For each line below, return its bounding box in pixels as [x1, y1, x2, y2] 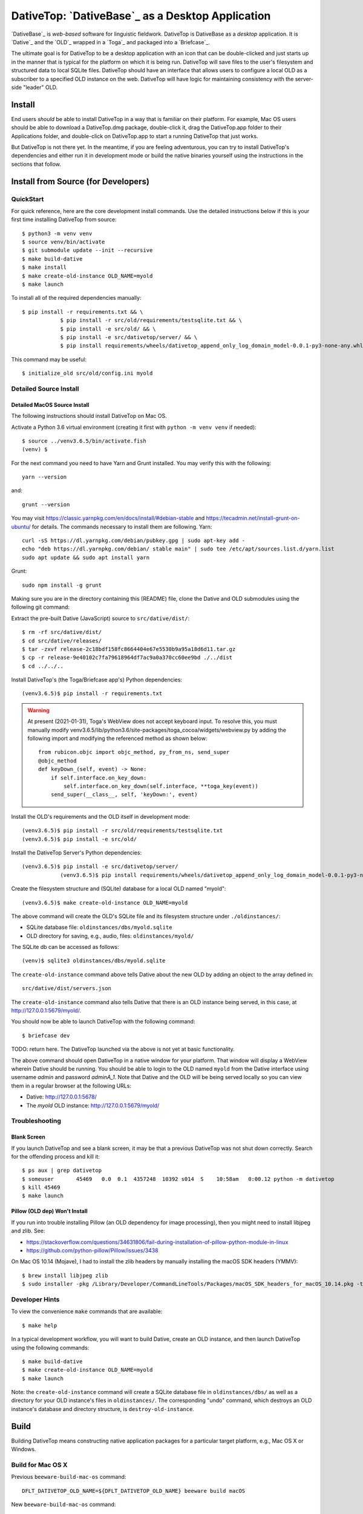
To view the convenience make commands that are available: [11, 1308, 163, 1315]
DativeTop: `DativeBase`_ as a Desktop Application [11, 9, 271, 22]
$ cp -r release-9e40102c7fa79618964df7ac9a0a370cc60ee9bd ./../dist [22, 654, 233, 661]
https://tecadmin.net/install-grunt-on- [206, 515, 300, 522]
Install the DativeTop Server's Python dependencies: [11, 848, 142, 856]
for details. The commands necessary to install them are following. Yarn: [31, 523, 212, 530]
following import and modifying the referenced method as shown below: [27, 735, 208, 742]
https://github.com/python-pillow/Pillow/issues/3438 [26, 1247, 159, 1254]
